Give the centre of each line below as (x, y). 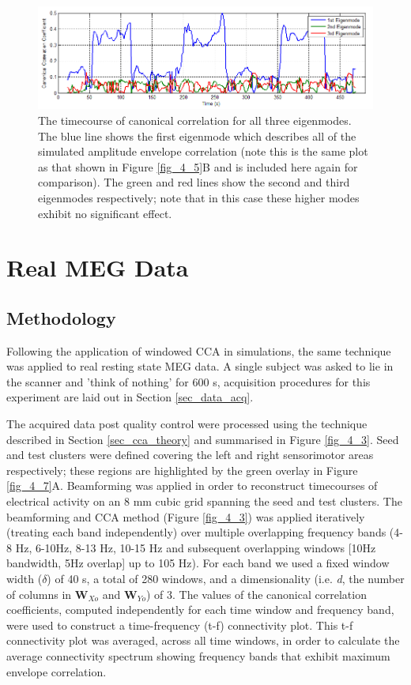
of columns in (39, 594)
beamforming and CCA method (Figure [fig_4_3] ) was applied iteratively (186, 516)
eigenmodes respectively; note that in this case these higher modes (199, 197)
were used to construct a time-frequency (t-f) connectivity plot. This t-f (180, 625)
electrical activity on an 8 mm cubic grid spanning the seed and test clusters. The (204, 501)
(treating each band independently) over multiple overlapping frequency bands (196, 532)
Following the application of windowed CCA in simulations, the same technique (199, 350)
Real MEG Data (98, 267)
